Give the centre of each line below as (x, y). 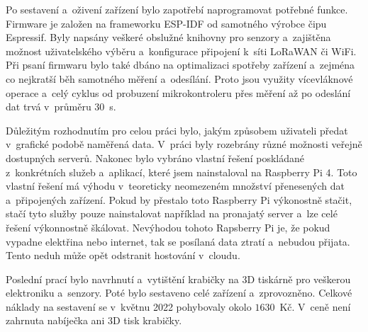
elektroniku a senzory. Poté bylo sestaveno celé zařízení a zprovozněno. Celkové (179, 293)
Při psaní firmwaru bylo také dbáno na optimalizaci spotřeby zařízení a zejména (180, 65)
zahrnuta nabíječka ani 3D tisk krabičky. (94, 320)
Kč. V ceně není (315, 306)
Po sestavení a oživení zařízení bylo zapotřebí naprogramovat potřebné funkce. (177, 9)
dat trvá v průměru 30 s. (61, 107)
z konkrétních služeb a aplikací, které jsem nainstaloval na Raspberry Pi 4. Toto (182, 172)
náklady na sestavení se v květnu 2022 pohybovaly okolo (129, 306)
